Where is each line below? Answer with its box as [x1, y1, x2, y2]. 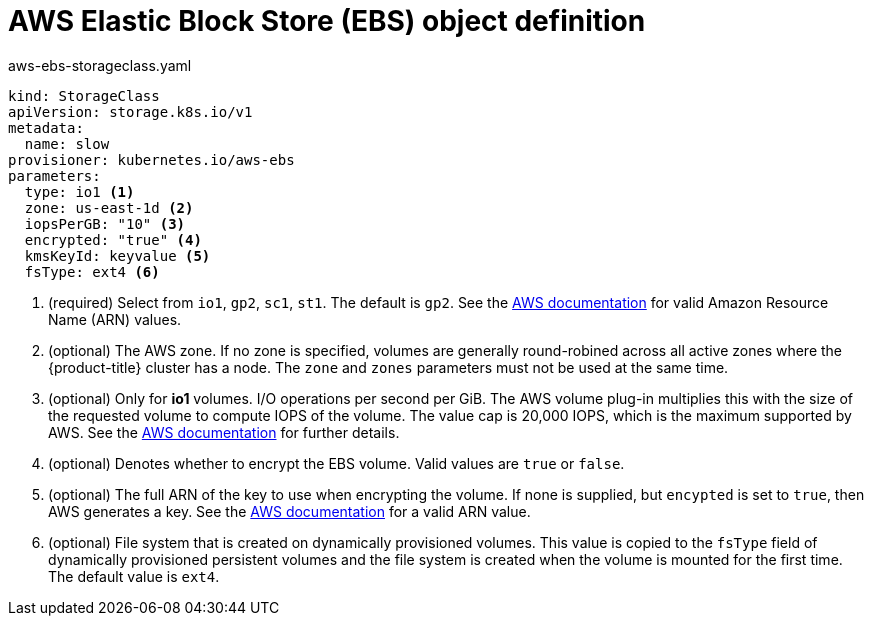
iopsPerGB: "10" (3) [24, 215, 186, 232]
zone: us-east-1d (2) [24, 199, 194, 216]
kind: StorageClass [8, 87, 160, 104]
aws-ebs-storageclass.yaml [8, 56, 192, 74]
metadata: [8, 119, 84, 136]
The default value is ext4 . [48, 567, 220, 585]
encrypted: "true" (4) [24, 231, 202, 248]
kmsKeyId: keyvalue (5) [24, 247, 211, 264]
